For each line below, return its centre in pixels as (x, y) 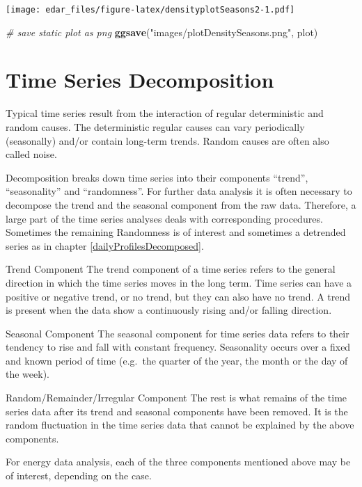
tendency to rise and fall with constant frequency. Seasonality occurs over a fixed (178, 347)
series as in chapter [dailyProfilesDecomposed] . (105, 245)
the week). (27, 374)
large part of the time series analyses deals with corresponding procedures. (164, 218)
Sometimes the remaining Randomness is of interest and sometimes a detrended (176, 232)
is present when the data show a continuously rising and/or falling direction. (169, 310)
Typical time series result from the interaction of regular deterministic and (165, 113)
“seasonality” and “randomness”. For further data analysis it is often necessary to (179, 191)
